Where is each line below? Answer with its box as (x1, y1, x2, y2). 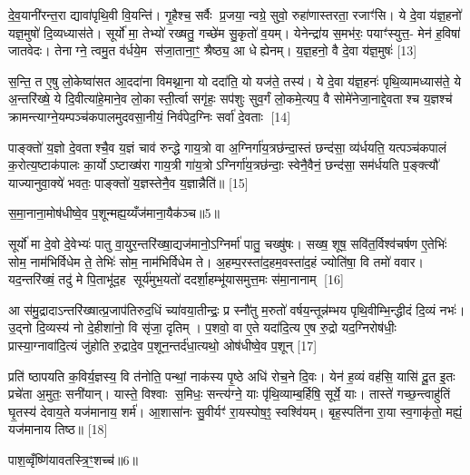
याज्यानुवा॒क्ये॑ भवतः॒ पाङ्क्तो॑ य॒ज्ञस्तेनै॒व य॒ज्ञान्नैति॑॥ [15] (8, 173, 249, 192)
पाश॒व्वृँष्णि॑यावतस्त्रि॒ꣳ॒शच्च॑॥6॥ (8, 450, 138, 469)
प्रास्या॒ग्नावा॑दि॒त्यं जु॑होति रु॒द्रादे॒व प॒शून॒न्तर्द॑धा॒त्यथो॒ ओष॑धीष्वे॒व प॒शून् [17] (8, 335, 318, 354)
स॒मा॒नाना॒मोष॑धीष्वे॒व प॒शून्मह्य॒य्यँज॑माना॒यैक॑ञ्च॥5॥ (8, 203, 220, 223)
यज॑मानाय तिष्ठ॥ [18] (8, 420, 108, 439)
